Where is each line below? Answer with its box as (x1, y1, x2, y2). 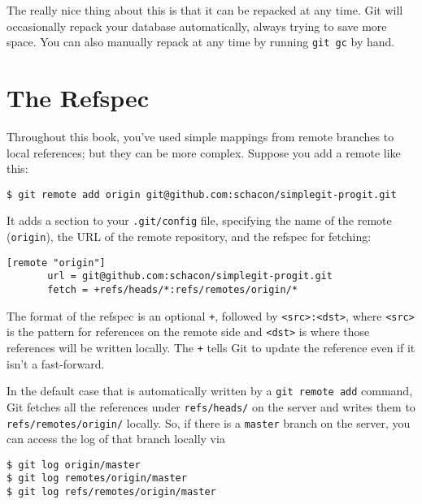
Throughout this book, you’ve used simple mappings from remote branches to (7, 127, 394, 144)
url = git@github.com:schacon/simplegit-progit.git (47, 270, 333, 282)
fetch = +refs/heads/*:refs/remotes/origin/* (47, 284, 298, 296)
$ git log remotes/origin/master (7, 472, 187, 485)
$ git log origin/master (7, 459, 141, 471)
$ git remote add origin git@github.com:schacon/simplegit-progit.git (7, 188, 397, 200)
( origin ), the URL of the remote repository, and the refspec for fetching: (7, 228, 372, 245)
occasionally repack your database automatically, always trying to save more (7, 17, 387, 34)
